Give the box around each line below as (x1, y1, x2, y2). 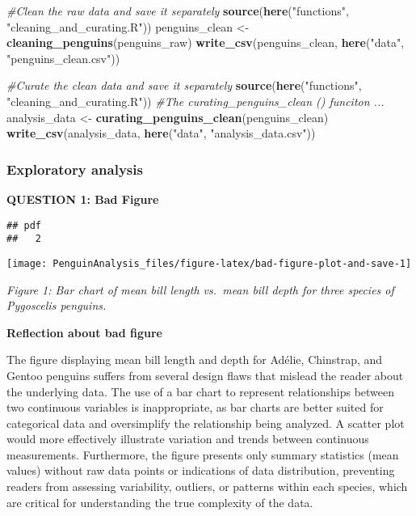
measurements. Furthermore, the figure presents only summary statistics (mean (6, 446, 399, 463)
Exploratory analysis (6, 159, 143, 179)
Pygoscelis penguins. (6, 297, 107, 314)
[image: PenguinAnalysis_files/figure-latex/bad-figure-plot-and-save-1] (6, 257, 412, 269)
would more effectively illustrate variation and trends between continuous (6, 430, 369, 447)
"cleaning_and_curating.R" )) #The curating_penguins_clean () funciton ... (6, 92, 384, 109)
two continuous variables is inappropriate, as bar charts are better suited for (6, 399, 384, 416)
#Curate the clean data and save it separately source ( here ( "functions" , (6, 77, 362, 94)
